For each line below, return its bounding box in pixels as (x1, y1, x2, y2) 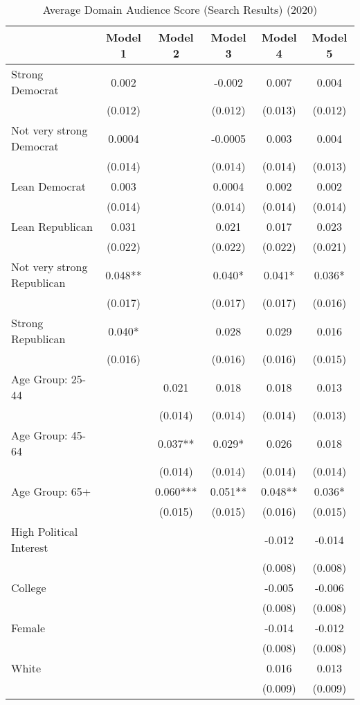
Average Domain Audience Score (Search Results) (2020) (42, 1, 318, 17)
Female (11, 620, 46, 636)
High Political (11, 523, 78, 539)
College (11, 580, 46, 595)
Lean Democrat (11, 178, 87, 194)
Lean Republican (11, 218, 93, 234)
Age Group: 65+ (11, 483, 91, 499)
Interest (11, 539, 48, 555)
